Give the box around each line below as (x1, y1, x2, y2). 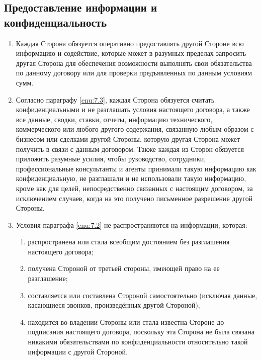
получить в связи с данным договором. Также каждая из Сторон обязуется (16, 143, 244, 154)
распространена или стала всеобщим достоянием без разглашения (28, 236, 230, 247)
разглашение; (28, 273, 68, 284)
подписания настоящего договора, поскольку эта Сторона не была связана (28, 326, 254, 337)
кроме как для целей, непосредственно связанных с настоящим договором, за (16, 183, 253, 193)
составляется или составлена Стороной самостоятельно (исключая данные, (28, 290, 257, 300)
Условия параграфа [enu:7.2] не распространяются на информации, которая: (16, 219, 247, 230)
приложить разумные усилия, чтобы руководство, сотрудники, (16, 153, 206, 164)
